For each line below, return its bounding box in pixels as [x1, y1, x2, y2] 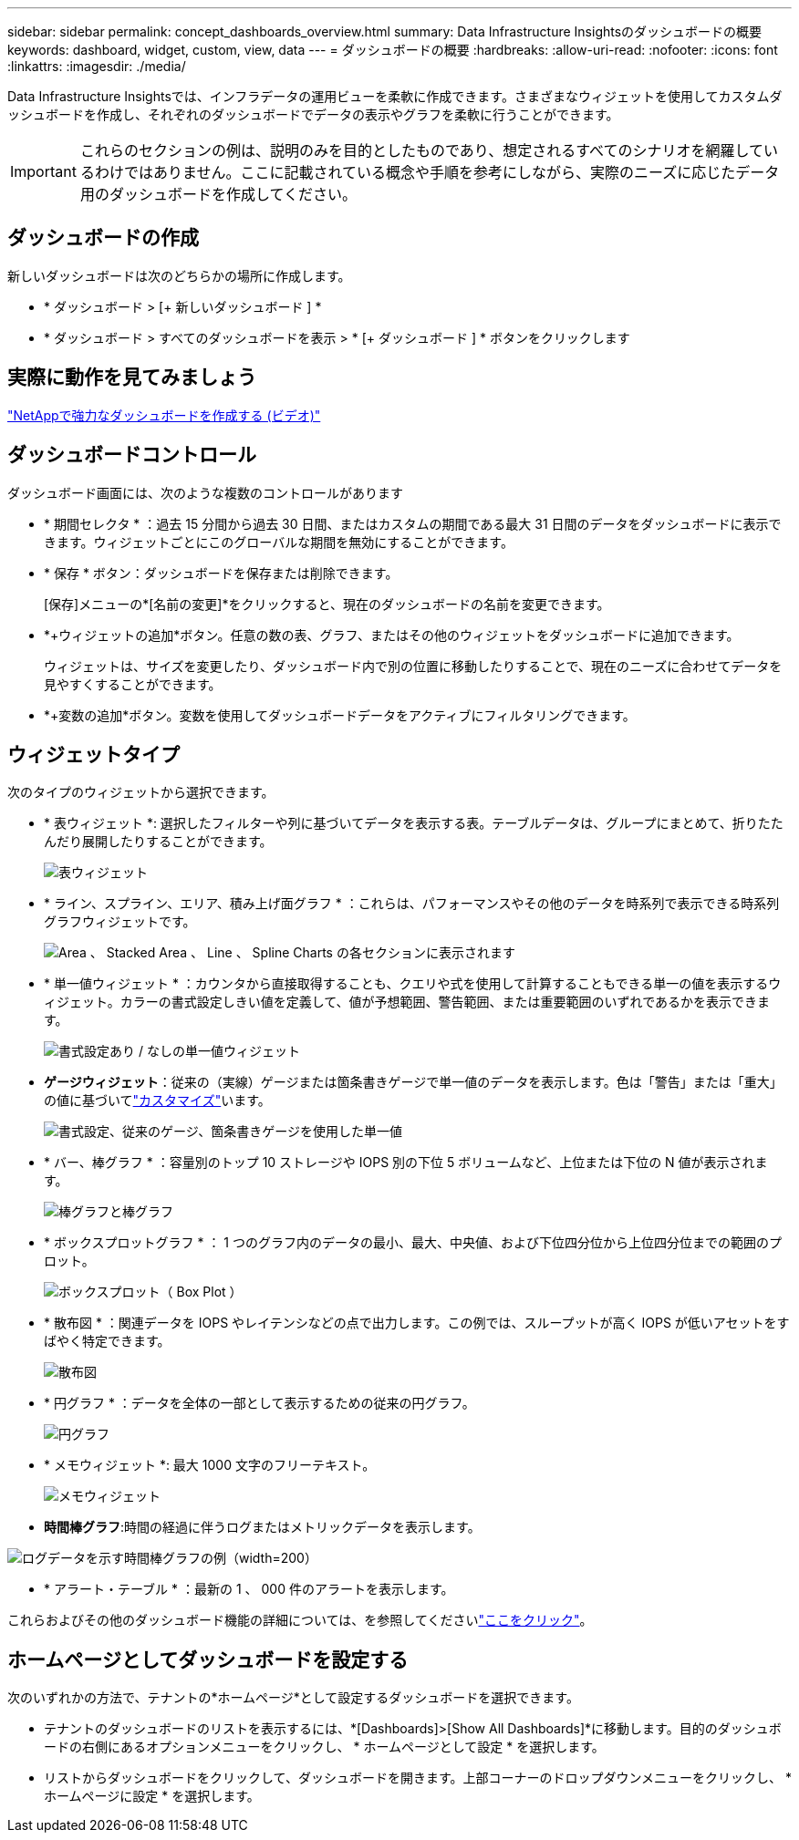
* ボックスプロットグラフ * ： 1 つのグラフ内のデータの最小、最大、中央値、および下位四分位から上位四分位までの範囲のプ [44, 1235, 782, 1251]
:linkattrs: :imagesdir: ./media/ [7, 58, 186, 74]
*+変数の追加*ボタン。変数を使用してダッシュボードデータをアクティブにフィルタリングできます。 [44, 707, 636, 723]
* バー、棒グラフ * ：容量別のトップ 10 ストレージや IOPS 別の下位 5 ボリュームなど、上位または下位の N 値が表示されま [44, 1154, 768, 1171]
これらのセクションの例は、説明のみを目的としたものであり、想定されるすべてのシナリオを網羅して [79, 141, 763, 160]
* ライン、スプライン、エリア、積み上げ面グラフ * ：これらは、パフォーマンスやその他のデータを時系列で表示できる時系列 [44, 895, 780, 912]
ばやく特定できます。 [44, 1333, 171, 1349]
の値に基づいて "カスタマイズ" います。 [44, 1092, 271, 1109]
